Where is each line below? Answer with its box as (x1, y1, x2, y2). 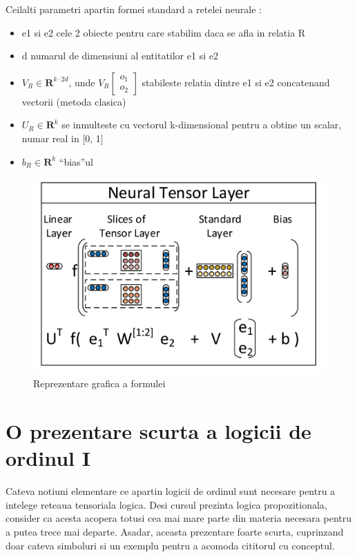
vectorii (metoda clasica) (21, 94, 126, 108)
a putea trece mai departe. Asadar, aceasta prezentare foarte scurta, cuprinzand (6, 525, 344, 539)
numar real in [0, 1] (21, 130, 104, 145)
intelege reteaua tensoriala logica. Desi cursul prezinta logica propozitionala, (6, 497, 327, 511)
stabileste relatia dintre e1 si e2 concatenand (142, 75, 330, 89)
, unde (68, 75, 95, 89)
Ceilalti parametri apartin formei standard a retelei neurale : (6, 2, 262, 16)
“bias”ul (59, 154, 93, 168)
